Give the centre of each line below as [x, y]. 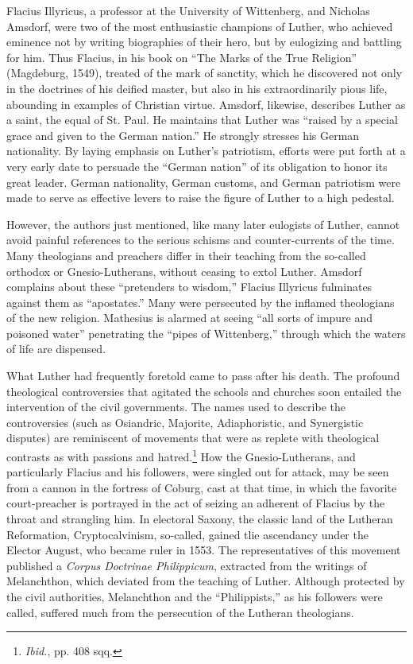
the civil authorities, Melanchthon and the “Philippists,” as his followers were [195, 597]
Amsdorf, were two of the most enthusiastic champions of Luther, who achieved [200, 26]
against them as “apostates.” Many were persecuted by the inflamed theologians [201, 302]
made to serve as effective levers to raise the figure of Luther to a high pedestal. [201, 198]
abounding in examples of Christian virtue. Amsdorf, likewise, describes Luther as [206, 104]
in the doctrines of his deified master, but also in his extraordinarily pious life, [197, 88]
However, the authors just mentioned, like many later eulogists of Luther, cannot [203, 224]
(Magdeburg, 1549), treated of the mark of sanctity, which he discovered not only [205, 73]
